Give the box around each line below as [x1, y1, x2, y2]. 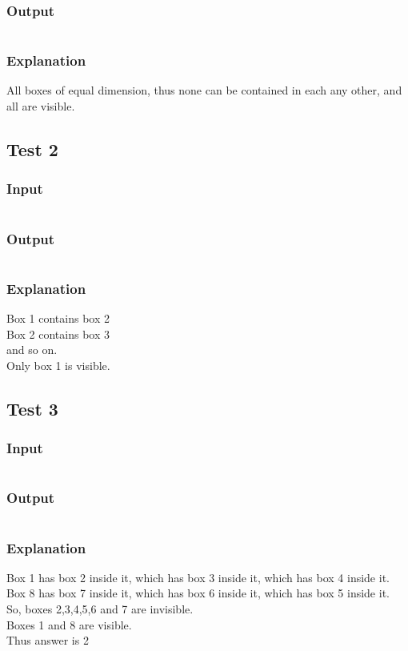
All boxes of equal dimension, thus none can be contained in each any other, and [6, 82, 402, 98]
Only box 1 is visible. [6, 356, 110, 373]
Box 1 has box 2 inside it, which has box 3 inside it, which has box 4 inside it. [6, 569, 390, 585]
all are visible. [6, 98, 75, 115]
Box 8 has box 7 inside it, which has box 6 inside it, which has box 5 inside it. [6, 585, 390, 601]
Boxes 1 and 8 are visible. [6, 616, 132, 633]
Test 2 [6, 137, 58, 162]
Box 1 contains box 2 [6, 310, 110, 327]
